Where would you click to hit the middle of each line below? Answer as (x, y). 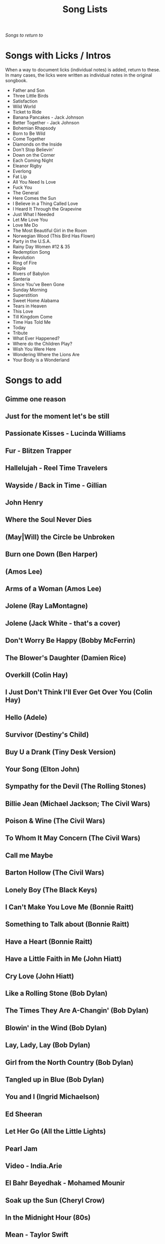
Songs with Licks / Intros (58, 56)
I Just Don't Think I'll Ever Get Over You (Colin (79, 692)
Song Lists (85, 9)
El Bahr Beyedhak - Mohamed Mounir (65, 1183)
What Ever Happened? (36, 338)
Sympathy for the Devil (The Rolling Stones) (76, 787)
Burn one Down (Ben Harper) (51, 554)
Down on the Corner (34, 155)
